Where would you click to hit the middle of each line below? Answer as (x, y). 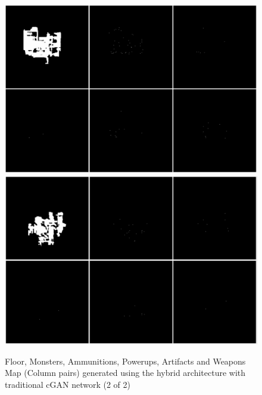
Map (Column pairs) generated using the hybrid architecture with (125, 373)
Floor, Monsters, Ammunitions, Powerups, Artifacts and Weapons (125, 361)
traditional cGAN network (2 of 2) (68, 384)
